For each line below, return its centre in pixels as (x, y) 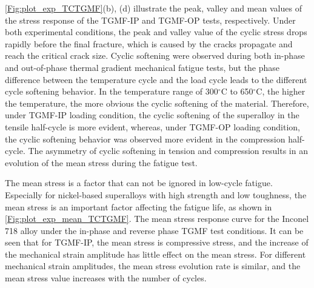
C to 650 (237, 91)
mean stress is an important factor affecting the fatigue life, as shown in (139, 206)
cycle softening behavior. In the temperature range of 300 (112, 91)
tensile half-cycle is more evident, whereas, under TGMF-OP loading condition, (152, 126)
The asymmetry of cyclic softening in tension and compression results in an (168, 151)
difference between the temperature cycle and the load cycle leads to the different (156, 79)
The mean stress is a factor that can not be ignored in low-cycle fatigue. (139, 183)
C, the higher (281, 91)
